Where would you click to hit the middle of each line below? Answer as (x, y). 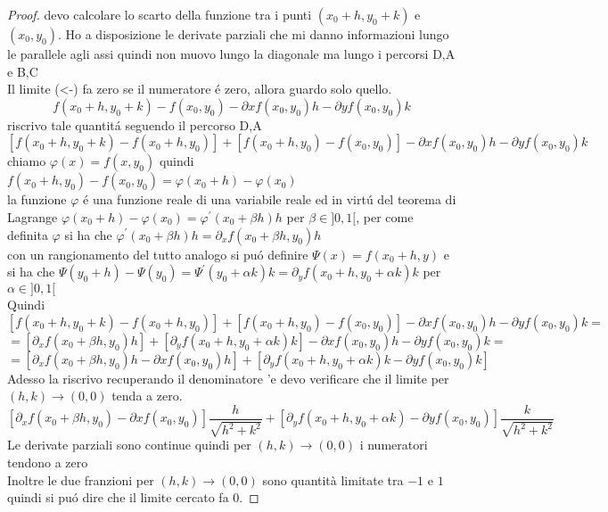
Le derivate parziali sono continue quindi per (129, 445)
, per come (385, 216)
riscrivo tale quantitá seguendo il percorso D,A (135, 124)
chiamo (27, 161)
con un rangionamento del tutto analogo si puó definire (158, 254)
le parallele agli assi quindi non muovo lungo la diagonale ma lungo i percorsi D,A (231, 54)
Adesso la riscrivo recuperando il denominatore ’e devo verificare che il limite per (228, 378)
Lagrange (33, 216)
